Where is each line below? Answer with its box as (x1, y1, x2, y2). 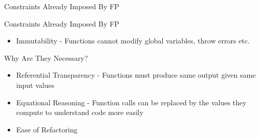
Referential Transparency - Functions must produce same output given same (16, 70, 256, 80)
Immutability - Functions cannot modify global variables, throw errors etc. (16, 35, 250, 46)
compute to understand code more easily (16, 107, 144, 118)
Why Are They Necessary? (4, 52, 88, 63)
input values (16, 79, 55, 90)
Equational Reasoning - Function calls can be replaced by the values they (16, 97, 247, 107)
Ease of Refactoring (16, 124, 78, 134)
